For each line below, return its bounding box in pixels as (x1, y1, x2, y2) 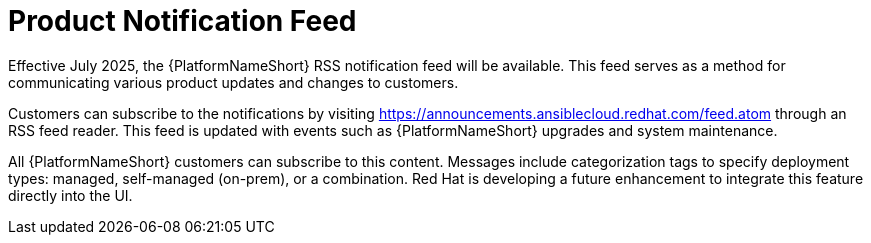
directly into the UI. (8, 186, 133, 204)
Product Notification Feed (8, 4, 357, 38)
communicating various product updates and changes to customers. (8, 73, 459, 91)
